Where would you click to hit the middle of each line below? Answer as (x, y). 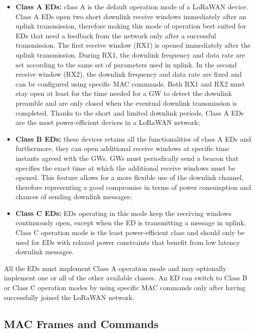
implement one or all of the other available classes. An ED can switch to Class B (126, 278)
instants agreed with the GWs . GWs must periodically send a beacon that (127, 158)
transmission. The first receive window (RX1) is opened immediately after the (133, 45)
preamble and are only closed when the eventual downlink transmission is (126, 103)
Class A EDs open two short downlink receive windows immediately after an (131, 16)
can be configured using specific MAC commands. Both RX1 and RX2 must (130, 83)
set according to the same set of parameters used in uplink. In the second (126, 64)
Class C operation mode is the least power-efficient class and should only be (130, 232)
